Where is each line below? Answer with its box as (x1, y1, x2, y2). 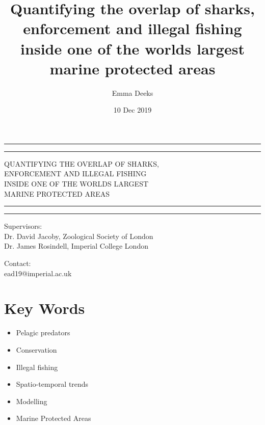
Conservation (16, 344, 57, 355)
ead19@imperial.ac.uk (4, 268, 72, 278)
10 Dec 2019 (113, 104, 152, 115)
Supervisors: (4, 221, 42, 231)
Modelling (16, 395, 47, 406)
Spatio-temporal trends (16, 379, 89, 389)
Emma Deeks (112, 87, 153, 98)
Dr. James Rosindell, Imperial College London (4, 241, 148, 251)
